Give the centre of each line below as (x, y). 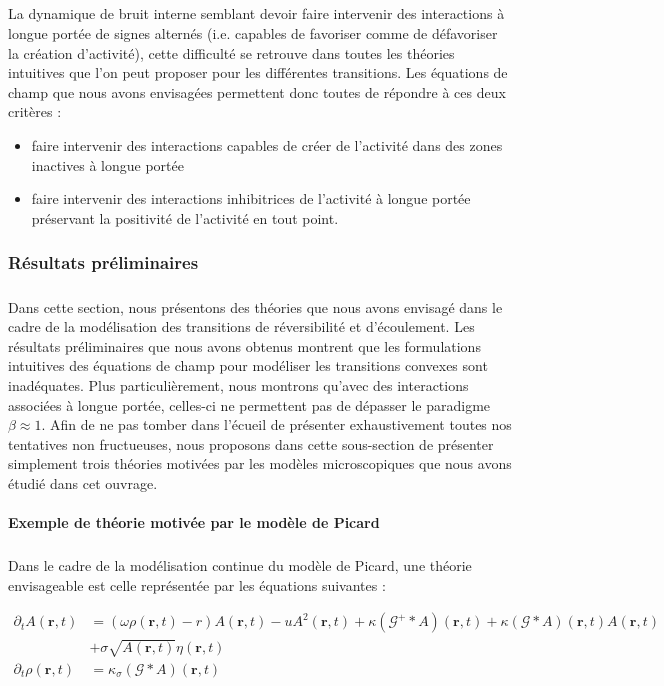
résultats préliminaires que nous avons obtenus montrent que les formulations (244, 345)
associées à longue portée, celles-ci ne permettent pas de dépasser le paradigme (249, 404)
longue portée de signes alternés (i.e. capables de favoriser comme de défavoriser (253, 32)
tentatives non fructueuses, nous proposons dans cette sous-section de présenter (251, 443)
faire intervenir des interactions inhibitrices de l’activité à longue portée (251, 198)
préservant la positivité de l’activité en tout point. (185, 217)
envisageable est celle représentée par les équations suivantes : (197, 584)
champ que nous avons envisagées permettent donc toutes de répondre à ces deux (257, 91)
